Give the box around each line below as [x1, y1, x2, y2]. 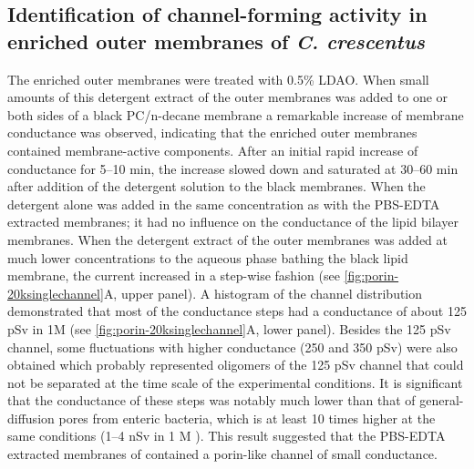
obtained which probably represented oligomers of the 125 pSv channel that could [7, 355, 464, 374]
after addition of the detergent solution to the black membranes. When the [7, 177, 426, 196]
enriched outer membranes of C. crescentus [7, 26, 425, 55]
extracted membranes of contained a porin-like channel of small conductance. [7, 444, 438, 464]
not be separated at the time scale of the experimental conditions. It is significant [7, 372, 463, 392]
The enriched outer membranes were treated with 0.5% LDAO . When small [7, 69, 429, 88]
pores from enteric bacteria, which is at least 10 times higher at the [58, 408, 436, 427]
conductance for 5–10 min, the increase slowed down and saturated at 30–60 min [7, 158, 459, 178]
